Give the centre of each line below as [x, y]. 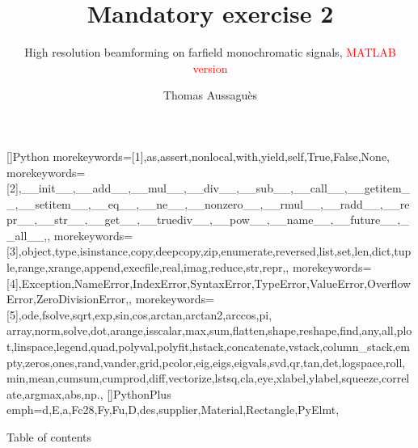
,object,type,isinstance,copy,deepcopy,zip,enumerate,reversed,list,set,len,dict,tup [215, 251]
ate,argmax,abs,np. [53, 393]
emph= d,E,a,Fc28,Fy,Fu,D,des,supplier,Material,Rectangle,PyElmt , [173, 410]
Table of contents [49, 437]
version [210, 68]
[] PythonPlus [139, 393]
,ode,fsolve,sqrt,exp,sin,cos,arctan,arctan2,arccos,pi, [145, 314]
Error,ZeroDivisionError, [68, 299]
